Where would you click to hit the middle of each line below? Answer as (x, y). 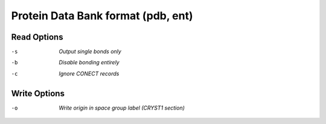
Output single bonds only (90, 52)
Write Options (38, 93)
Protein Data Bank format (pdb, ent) (102, 16)
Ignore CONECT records (89, 73)
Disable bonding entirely (89, 63)
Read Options (37, 37)
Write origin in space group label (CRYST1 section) (122, 108)
